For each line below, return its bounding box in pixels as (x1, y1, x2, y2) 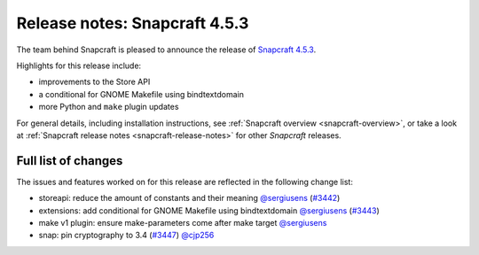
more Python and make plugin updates (38, 102, 179, 112)
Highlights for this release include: (16, 60, 142, 71)
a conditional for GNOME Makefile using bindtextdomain (38, 89, 244, 99)
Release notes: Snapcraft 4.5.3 (16, 13, 249, 33)
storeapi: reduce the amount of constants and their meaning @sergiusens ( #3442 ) (38, 193, 341, 204)
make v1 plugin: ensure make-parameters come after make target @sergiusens (38, 217, 327, 228)
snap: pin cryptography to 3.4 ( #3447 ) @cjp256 (38, 230, 215, 241)
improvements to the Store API (38, 76, 151, 88)
